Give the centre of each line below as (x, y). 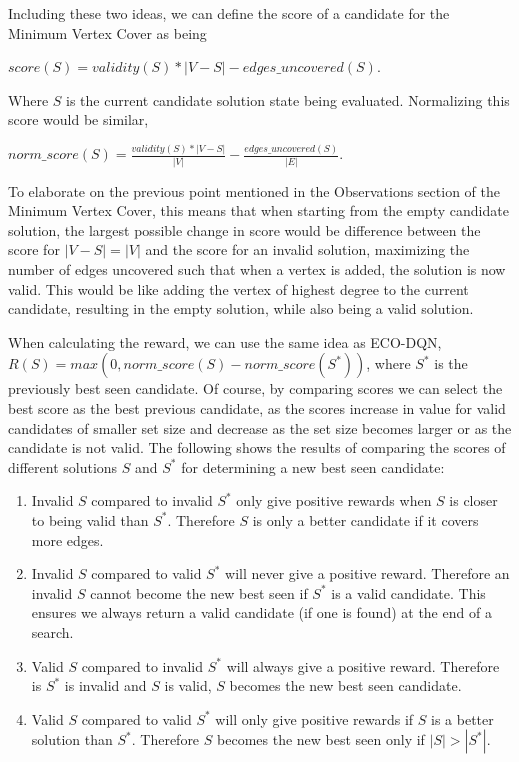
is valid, (188, 685)
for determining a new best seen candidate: (313, 466)
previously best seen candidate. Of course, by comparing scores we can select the (255, 388)
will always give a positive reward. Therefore (363, 665)
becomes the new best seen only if (321, 739)
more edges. (67, 539)
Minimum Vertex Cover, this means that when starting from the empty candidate (258, 210)
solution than (72, 739)
